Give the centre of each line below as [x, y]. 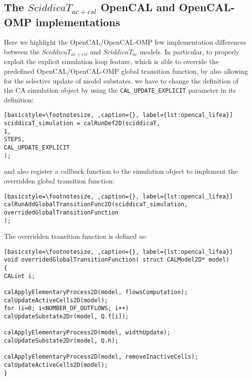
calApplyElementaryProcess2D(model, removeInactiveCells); [101, 357]
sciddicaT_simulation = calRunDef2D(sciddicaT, [82, 124]
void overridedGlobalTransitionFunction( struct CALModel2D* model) [117, 260]
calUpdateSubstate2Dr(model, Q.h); [61, 341]
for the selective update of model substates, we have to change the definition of [121, 80]
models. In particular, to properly [190, 51]
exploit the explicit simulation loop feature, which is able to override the [111, 61]
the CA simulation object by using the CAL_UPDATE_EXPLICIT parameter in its [120, 90]
